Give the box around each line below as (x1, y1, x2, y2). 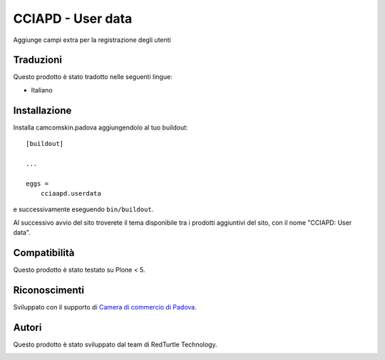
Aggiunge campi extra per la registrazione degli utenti (13, 36, 171, 44)
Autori (13, 321, 42, 334)
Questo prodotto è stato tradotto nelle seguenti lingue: (13, 73, 173, 81)
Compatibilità (13, 247, 75, 259)
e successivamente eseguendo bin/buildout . (13, 205, 154, 213)
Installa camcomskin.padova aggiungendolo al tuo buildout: (13, 123, 188, 132)
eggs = (26, 179, 49, 188)
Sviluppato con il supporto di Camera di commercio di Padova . (13, 303, 197, 312)
